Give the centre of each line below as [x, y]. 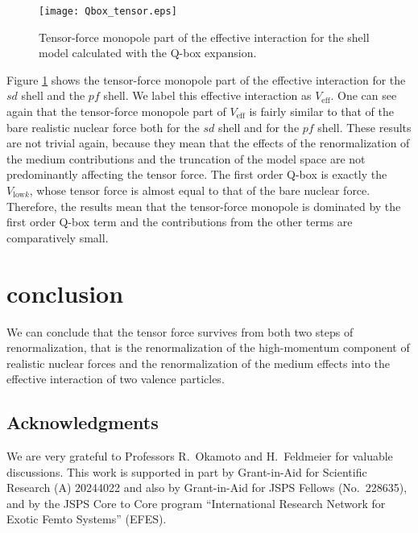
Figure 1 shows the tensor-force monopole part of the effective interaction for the [206, 79]
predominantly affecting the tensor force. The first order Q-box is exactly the [197, 174]
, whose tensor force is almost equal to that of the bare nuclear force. [200, 190]
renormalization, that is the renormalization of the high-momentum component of [208, 347]
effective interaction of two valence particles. [116, 379]
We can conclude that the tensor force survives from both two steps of [180, 331]
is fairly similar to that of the [321, 112]
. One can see [364, 95]
